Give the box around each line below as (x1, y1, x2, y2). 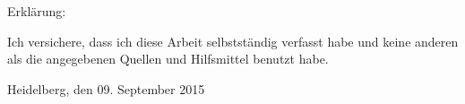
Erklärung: (7, 2, 66, 20)
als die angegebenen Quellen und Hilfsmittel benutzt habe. (7, 49, 329, 68)
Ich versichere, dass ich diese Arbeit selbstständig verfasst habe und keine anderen (7, 31, 459, 50)
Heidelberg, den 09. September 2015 (7, 79, 205, 98)
